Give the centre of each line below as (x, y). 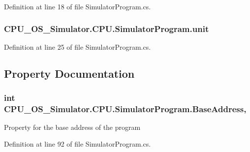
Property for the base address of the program (72, 127)
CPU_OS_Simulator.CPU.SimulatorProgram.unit (107, 28)
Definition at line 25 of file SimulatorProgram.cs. (78, 46)
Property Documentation (69, 73)
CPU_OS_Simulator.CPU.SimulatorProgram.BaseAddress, (125, 109)
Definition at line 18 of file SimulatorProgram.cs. (78, 6)
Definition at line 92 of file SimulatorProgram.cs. (78, 143)
